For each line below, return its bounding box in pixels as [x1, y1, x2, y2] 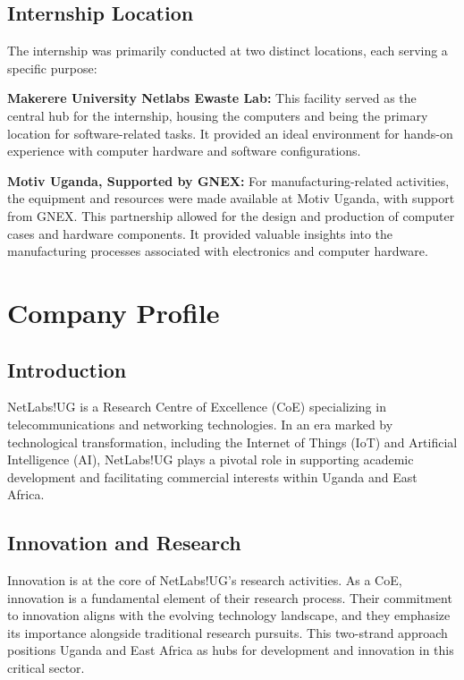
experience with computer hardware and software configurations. [7, 141, 361, 160]
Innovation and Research [7, 529, 241, 557]
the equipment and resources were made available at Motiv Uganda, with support [7, 189, 455, 208]
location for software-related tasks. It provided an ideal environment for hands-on [7, 123, 453, 142]
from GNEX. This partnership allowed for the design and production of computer [7, 206, 455, 225]
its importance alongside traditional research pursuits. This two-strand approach [7, 623, 448, 642]
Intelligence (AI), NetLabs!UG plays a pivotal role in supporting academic [7, 450, 414, 469]
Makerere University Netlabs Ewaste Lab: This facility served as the [7, 89, 417, 107]
